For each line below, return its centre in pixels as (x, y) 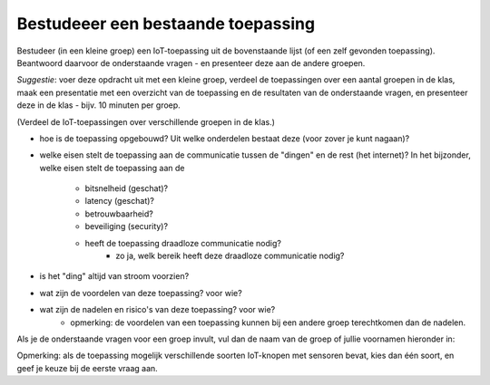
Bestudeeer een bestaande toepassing (166, 24)
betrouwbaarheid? (119, 214)
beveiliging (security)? (126, 226)
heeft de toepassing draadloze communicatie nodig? (183, 243)
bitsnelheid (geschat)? (127, 188)
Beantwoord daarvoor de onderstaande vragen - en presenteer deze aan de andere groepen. (191, 63)
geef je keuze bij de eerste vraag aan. (87, 368)
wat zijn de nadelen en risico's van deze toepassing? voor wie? (157, 310)
